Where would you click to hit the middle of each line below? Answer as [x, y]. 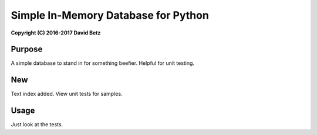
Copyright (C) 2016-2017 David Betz [56, 33]
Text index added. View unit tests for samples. [67, 94]
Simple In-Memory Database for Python [110, 15]
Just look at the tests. [37, 124]
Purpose [27, 49]
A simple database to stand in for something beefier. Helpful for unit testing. [103, 63]
